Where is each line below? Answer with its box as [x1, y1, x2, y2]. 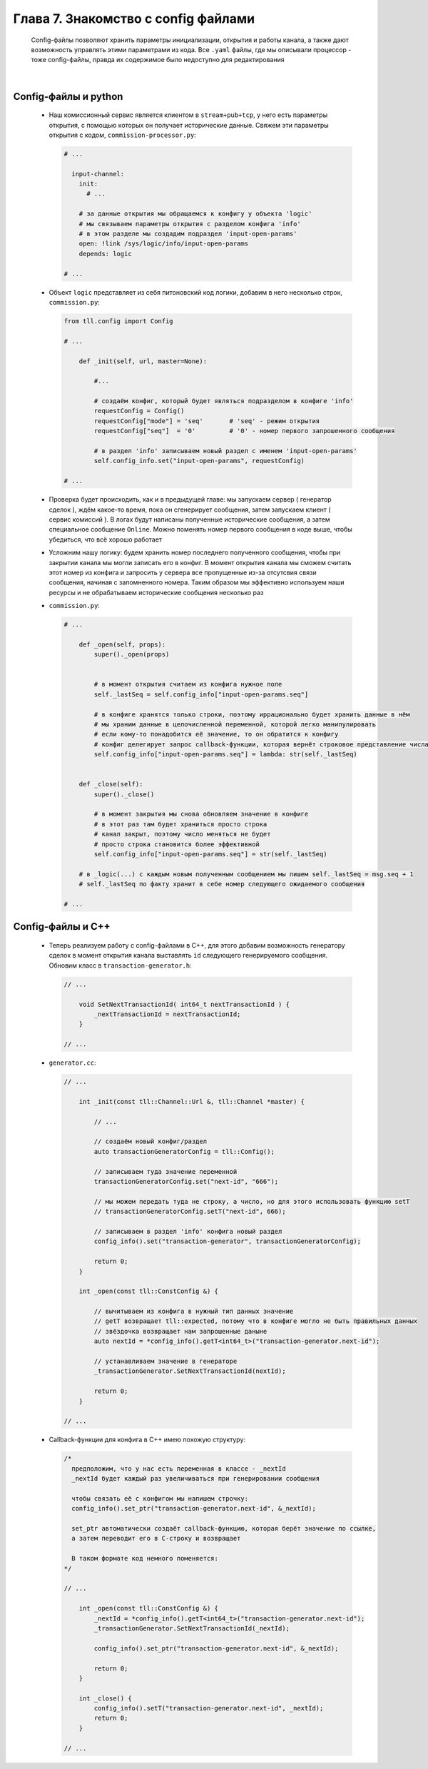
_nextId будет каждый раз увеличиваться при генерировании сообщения [71, 1474, 320, 1483]
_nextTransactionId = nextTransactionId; [93, 1010, 241, 1018]
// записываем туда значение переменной [93, 1167, 238, 1175]
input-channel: [71, 170, 125, 178]
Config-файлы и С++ [13, 921, 111, 933]
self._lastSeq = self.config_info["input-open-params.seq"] [93, 690, 309, 699]
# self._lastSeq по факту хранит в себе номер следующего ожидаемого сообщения [78, 880, 365, 888]
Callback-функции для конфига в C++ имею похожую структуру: [49, 1435, 246, 1444]
